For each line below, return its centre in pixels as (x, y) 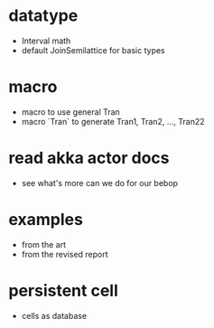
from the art (44, 244)
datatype (43, 16)
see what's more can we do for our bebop (99, 183)
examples (46, 220)
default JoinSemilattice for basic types (93, 50)
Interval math (46, 41)
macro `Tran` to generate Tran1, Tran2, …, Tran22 (113, 121)
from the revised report (65, 254)
